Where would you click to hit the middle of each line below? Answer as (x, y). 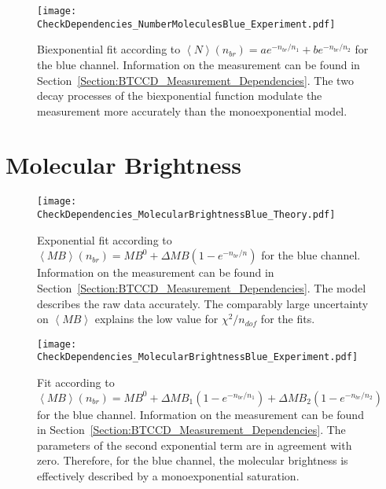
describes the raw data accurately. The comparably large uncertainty (203, 303)
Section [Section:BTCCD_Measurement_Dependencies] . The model (202, 287)
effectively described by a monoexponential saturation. (168, 475)
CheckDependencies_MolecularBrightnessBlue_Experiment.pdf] (198, 357)
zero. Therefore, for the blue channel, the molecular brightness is (193, 460)
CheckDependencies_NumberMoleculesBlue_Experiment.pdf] (186, 24)
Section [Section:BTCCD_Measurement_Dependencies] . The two (195, 80)
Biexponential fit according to (109, 49)
